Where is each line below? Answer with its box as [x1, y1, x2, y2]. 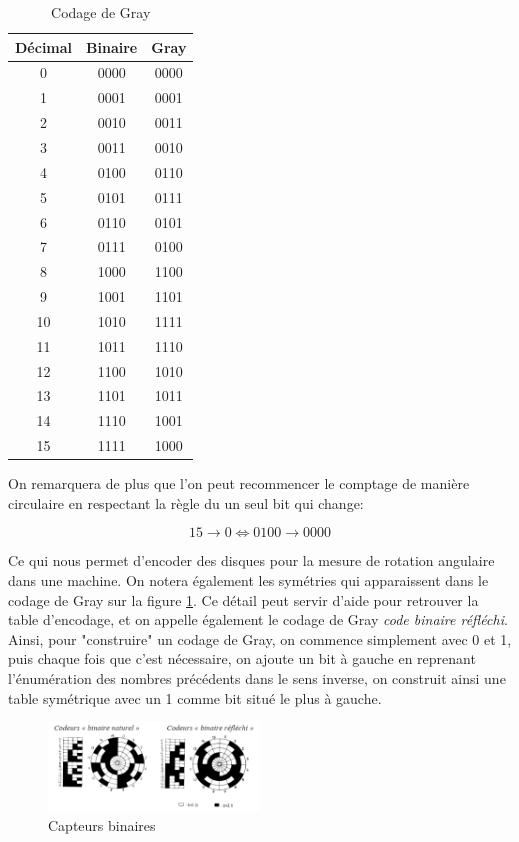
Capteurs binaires [48, 814, 156, 835]
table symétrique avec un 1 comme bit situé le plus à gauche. [8, 687, 382, 708]
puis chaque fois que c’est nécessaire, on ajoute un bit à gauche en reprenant [8, 648, 476, 669]
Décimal [15, 36, 73, 57]
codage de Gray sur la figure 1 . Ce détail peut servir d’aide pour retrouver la [8, 589, 479, 610]
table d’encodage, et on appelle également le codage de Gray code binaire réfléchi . [8, 609, 508, 630]
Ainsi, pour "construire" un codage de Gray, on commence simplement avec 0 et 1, [8, 628, 512, 649]
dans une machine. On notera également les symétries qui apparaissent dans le [8, 569, 489, 590]
